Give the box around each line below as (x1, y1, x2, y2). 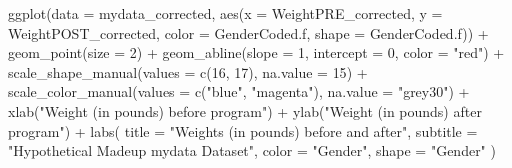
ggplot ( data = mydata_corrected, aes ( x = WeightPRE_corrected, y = (8, 3, 443, 23)
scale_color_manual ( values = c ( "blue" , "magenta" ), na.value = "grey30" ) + (8, 81, 470, 102)
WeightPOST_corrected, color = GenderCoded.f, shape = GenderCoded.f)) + (8, 22, 489, 43)
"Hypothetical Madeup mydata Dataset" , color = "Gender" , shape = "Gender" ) (8, 140, 496, 161)
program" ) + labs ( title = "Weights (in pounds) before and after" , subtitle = (8, 120, 478, 141)
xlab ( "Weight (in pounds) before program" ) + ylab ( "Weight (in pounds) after (8, 100, 482, 121)
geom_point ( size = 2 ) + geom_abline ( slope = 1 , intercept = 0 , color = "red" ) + (8, 42, 505, 63)
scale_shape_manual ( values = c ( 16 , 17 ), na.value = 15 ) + (8, 61, 368, 82)
